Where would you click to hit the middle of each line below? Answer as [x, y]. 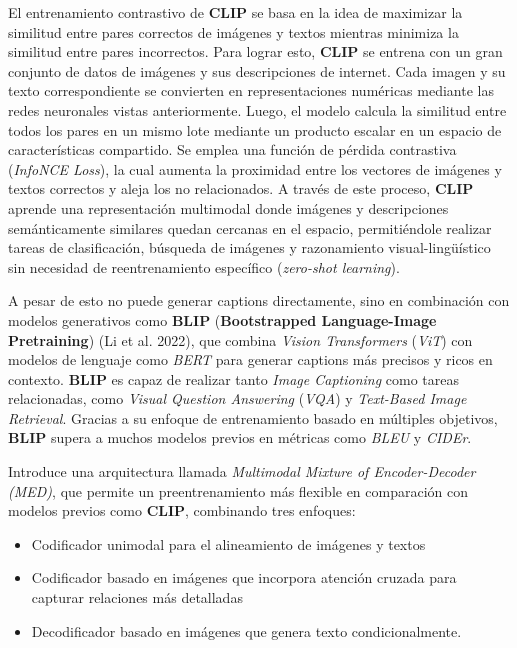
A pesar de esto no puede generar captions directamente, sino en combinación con [259, 300]
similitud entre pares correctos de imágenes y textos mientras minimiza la [233, 31]
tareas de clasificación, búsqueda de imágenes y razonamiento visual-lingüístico [249, 247]
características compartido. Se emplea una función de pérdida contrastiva [232, 149]
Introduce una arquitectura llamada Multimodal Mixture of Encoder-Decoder [242, 471]
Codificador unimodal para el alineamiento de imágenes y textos [228, 543]
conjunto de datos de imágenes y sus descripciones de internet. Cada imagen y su [257, 70]
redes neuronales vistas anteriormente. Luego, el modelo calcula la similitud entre [257, 109]
